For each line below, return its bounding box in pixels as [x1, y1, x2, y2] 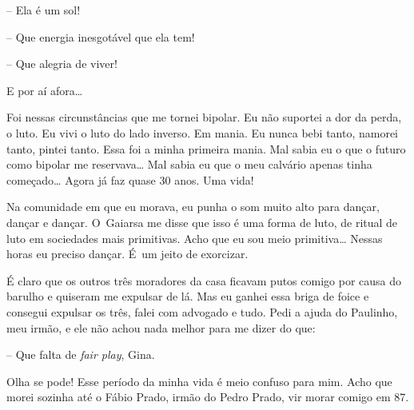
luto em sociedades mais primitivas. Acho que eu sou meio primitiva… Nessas [6, 229, 383, 246]
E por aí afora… [6, 82, 83, 98]
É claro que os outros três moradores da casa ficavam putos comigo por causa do [6, 272, 402, 289]
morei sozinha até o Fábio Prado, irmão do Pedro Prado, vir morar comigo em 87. [6, 388, 409, 405]
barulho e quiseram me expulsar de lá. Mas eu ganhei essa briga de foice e [6, 288, 369, 305]
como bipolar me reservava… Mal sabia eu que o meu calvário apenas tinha [6, 156, 372, 173]
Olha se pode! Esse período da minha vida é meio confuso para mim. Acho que [6, 372, 392, 389]
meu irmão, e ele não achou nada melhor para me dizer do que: [6, 319, 316, 336]
